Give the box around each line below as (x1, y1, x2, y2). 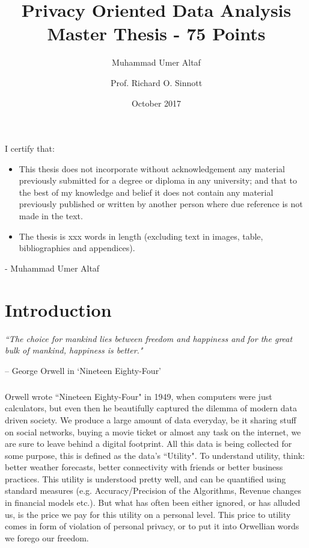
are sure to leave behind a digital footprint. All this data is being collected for (5, 437, 292, 450)
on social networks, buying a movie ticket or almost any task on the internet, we (5, 425, 301, 438)
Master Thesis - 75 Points (47, 21, 266, 46)
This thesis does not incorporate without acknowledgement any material (19, 162, 285, 175)
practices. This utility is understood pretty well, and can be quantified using (5, 472, 286, 485)
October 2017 (131, 96, 182, 109)
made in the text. (19, 210, 83, 222)
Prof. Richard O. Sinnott (110, 76, 203, 89)
